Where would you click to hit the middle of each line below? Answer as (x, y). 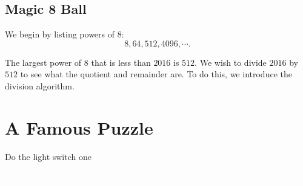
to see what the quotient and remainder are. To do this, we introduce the (156, 74)
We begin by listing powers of (60, 34)
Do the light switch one (48, 156)
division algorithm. (40, 85)
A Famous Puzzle (79, 127)
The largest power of (43, 62)
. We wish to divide (231, 62)
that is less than (121, 62)
